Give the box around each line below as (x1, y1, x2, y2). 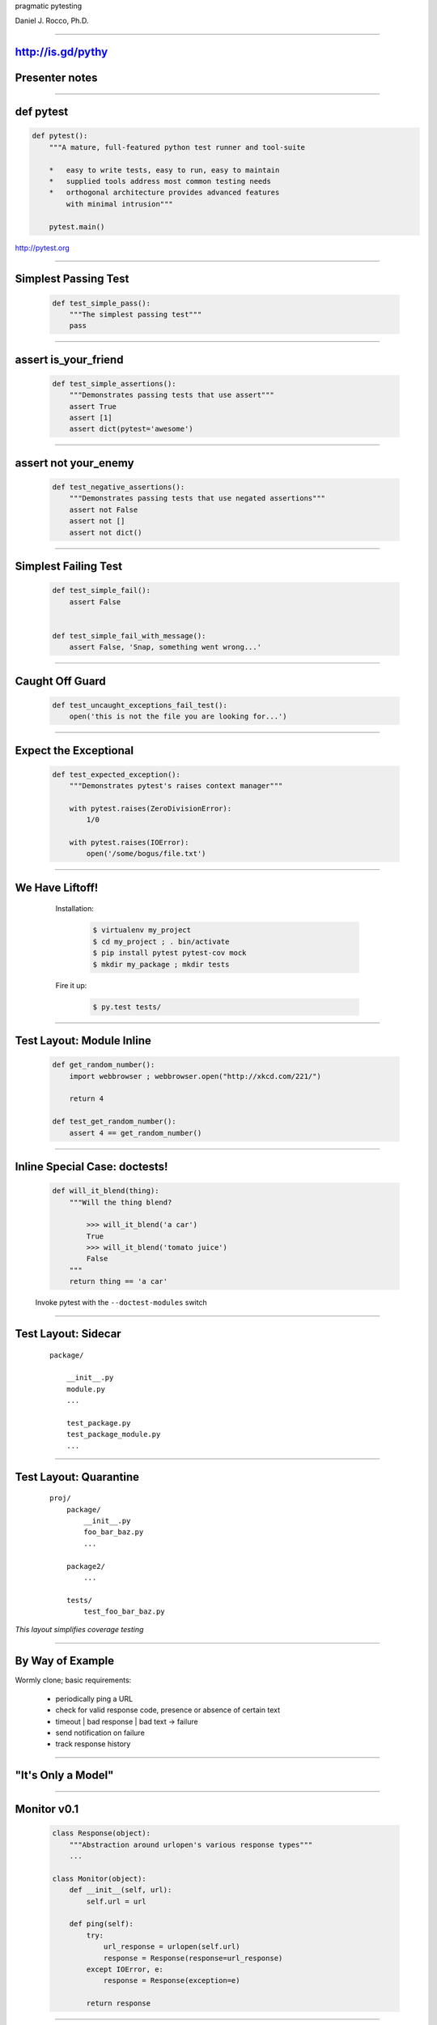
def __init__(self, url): (69, 1886, 172, 1895)
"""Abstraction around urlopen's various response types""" (69, 1840, 313, 1849)
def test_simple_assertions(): (52, 379, 177, 388)
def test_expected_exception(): (52, 769, 181, 779)
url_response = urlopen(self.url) (103, 1942, 240, 1951)
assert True (69, 402, 117, 411)
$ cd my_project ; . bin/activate (92, 936, 230, 946)
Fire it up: (55, 980, 87, 990)
